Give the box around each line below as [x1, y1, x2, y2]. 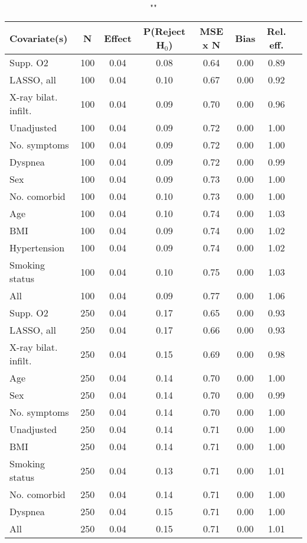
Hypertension [9, 241, 65, 254]
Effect [104, 31, 132, 45]
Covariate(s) [9, 31, 68, 45]
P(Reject [143, 24, 186, 38]
